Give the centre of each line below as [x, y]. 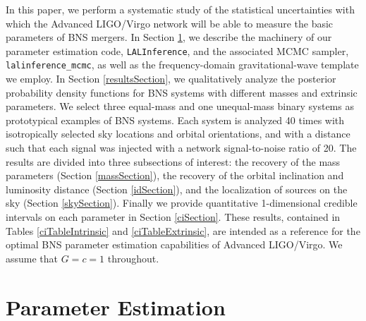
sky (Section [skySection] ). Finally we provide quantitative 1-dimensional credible [182, 203]
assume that [32, 258]
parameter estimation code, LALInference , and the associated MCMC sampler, [177, 50]
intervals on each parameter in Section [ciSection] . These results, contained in [173, 217]
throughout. [133, 258]
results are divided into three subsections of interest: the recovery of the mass [173, 161]
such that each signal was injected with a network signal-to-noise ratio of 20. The [181, 148]
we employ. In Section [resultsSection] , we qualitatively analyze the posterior [171, 79]
